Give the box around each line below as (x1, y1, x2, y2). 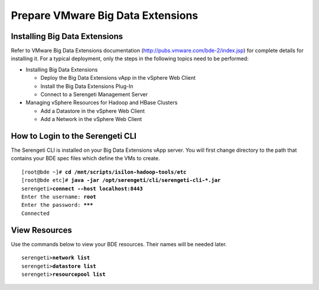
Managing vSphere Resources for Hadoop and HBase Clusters (25, 99, 178, 106)
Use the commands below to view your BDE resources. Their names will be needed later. (11, 240, 227, 247)
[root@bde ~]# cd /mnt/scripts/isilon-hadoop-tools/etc (21, 168, 187, 175)
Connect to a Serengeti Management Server (40, 91, 148, 98)
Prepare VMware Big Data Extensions (11, 9, 198, 22)
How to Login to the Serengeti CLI (11, 131, 137, 141)
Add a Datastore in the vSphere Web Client (40, 107, 145, 115)
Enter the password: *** (21, 201, 93, 208)
